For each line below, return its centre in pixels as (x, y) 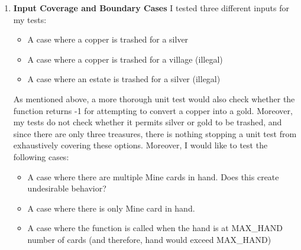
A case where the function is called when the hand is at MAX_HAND (155, 228)
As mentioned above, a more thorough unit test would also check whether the (154, 98)
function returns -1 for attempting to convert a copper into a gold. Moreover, (153, 110)
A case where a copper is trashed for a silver (108, 39)
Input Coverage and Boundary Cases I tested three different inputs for (151, 8)
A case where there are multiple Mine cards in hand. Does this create (153, 176)
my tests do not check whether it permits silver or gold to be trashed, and (148, 122)
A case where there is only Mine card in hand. (111, 208)
